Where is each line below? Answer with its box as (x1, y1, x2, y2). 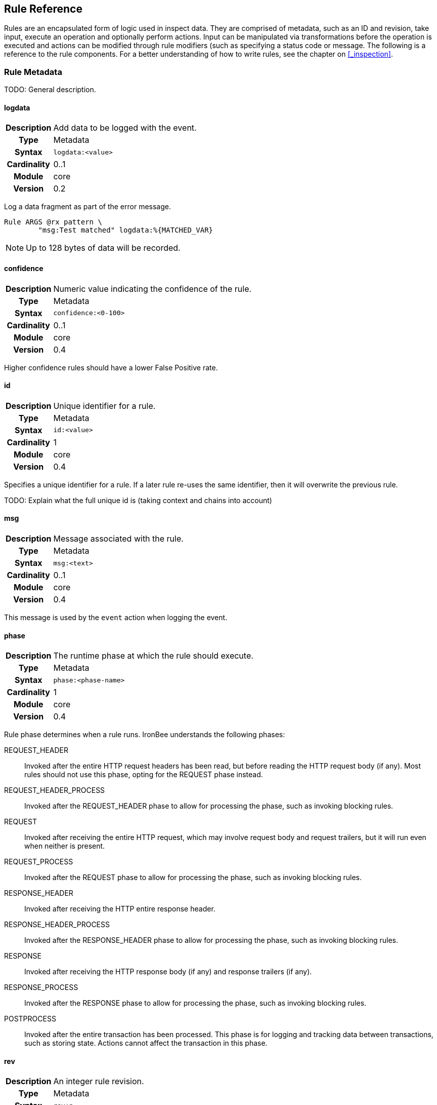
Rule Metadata (4, 66, 62, 77)
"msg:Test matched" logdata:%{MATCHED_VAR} (38, 226, 213, 235)
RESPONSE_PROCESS (4, 983, 78, 992)
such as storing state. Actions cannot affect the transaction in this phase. (24, 1039, 268, 1048)
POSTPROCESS (4, 1014, 56, 1023)
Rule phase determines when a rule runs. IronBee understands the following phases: (4, 730, 285, 739)
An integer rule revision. (53, 1076, 144, 1087)
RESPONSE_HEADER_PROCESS (4, 920, 110, 929)
